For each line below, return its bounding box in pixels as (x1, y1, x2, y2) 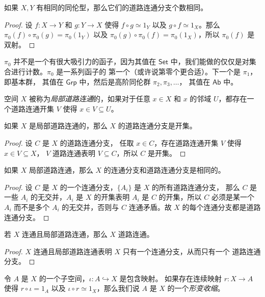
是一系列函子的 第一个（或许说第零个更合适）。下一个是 (56, 66, 241, 76)
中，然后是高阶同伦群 (79, 76, 151, 87)
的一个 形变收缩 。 (167, 283, 225, 293)
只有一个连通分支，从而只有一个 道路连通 (122, 246, 261, 256)
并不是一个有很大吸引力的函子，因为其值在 (13, 56, 156, 67)
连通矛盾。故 (128, 201, 172, 212)
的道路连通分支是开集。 (118, 120, 197, 131)
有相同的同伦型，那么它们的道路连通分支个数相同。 (36, 2, 208, 12)
